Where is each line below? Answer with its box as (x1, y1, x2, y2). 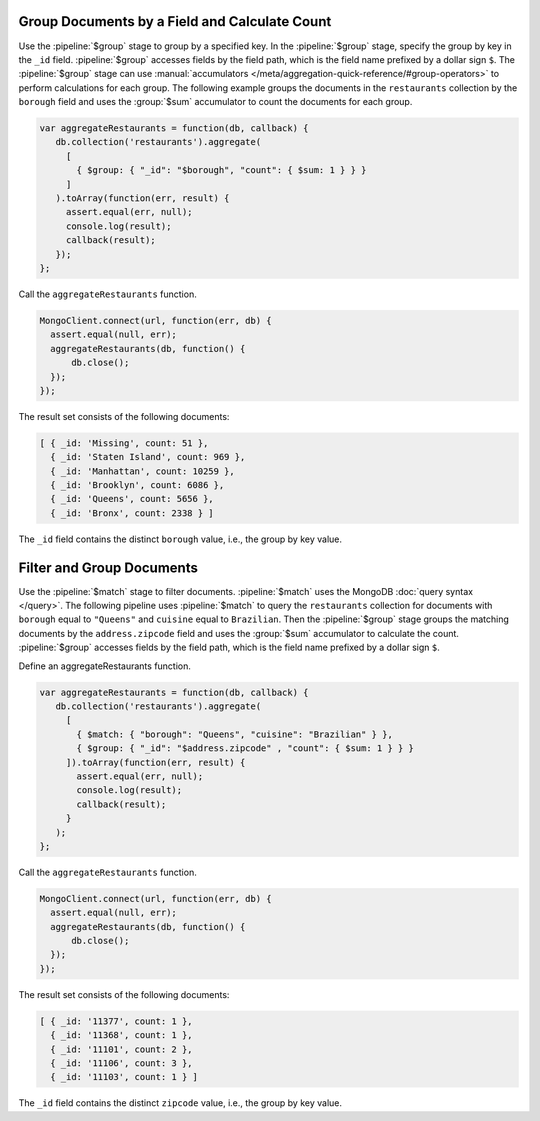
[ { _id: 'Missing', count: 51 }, (39, 437, 209, 449)
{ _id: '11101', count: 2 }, (50, 1043, 194, 1055)
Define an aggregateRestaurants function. (18, 660, 192, 672)
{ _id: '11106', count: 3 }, (50, 1058, 194, 1069)
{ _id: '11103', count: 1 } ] (50, 1071, 199, 1083)
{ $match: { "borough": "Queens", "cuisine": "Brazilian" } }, (76, 728, 394, 740)
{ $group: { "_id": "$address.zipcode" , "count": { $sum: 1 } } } (76, 743, 415, 754)
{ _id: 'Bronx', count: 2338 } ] (50, 507, 214, 519)
